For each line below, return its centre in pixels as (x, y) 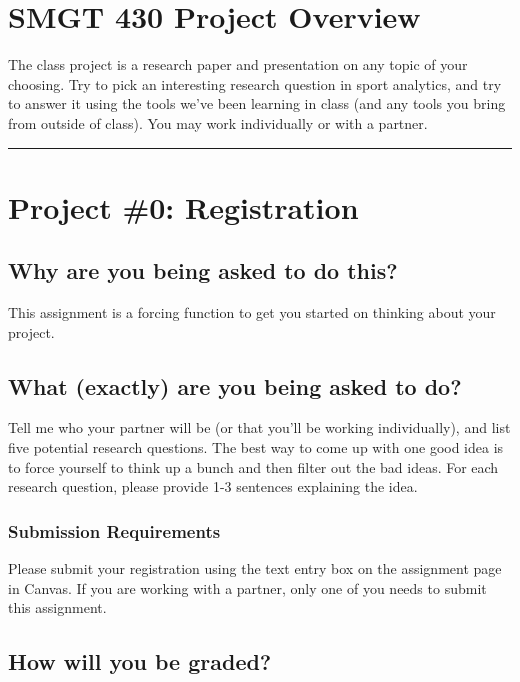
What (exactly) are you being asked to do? (235, 385)
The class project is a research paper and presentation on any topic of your (238, 64)
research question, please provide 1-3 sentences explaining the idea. (213, 486)
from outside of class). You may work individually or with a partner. (218, 122)
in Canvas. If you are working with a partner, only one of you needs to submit (247, 587)
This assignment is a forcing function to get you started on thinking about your (252, 312)
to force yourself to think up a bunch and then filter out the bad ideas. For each (253, 466)
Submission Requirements (114, 530)
